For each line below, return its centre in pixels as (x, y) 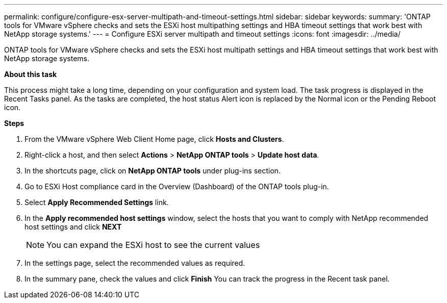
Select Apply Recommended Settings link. (97, 202)
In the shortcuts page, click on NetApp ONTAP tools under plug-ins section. (153, 171)
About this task (31, 74)
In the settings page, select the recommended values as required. (135, 263)
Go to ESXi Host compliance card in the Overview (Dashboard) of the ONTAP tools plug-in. (177, 186)
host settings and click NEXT (73, 227)
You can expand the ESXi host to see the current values (153, 245)
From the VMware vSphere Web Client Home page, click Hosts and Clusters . (154, 139)
